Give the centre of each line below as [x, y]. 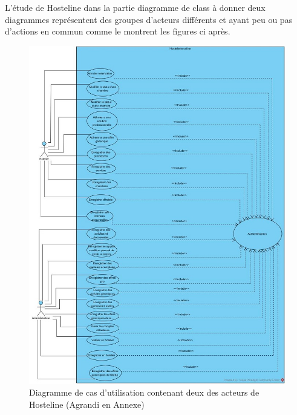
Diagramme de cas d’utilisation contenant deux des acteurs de [144, 392]
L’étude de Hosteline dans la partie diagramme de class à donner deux [135, 7]
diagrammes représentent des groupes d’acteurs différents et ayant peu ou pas [149, 19]
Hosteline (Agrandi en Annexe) [87, 404]
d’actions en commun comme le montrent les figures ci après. [118, 31]
